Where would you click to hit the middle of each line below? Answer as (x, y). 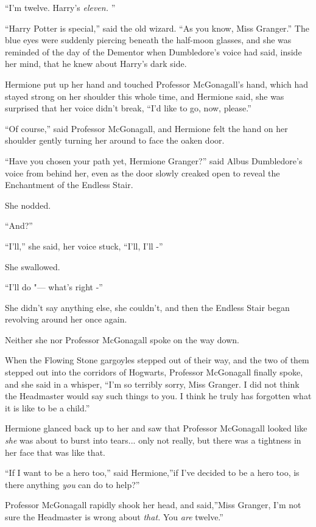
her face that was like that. (55, 452)
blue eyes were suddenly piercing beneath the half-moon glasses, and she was (148, 40)
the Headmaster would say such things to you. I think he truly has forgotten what (158, 396)
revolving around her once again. (66, 319)
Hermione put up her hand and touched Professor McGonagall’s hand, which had (157, 84)
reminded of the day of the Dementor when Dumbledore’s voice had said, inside (153, 51)
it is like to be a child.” (47, 407)
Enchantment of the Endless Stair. (69, 185)
